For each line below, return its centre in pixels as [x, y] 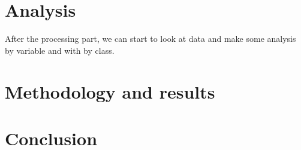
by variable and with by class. [60, 50]
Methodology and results [110, 91]
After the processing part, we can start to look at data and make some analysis [150, 39]
